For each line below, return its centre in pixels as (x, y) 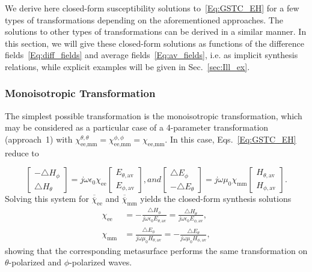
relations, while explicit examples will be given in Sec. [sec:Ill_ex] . (127, 66)
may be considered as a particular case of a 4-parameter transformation (137, 127)
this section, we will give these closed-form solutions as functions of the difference (155, 43)
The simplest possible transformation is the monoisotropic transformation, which (154, 115)
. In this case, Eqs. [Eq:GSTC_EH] (231, 139)
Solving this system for (47, 199)
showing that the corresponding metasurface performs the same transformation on (156, 250)
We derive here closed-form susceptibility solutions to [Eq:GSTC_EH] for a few (152, 8)
